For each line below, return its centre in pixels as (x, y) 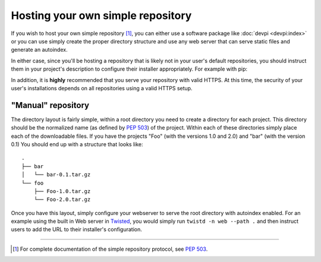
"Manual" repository (50, 105)
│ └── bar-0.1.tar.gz (56, 175)
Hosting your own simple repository (101, 15)
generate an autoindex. (39, 50)
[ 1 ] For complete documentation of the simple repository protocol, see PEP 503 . (110, 249)
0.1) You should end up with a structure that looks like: (77, 144)
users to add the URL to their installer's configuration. (76, 229)
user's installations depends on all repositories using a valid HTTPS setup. (102, 88)
